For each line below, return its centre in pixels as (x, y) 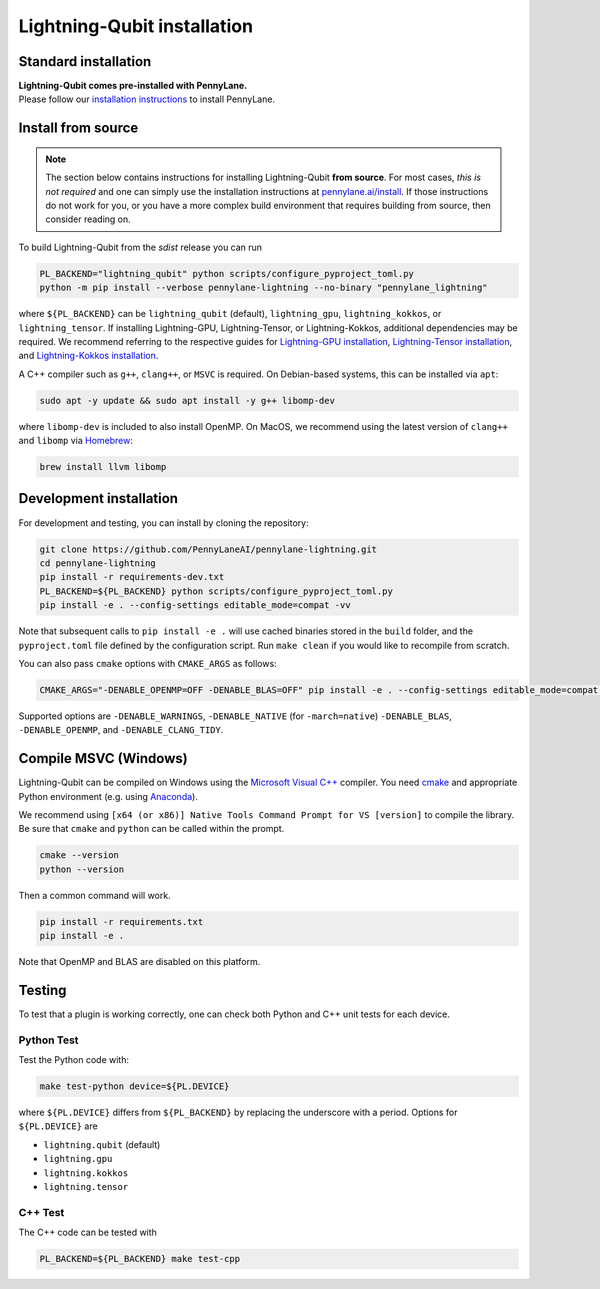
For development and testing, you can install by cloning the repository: (163, 522)
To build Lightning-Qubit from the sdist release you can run (140, 247)
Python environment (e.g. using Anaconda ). (108, 796)
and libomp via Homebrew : (76, 441)
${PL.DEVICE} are (58, 1126)
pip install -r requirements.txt (121, 921)
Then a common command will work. (94, 895)
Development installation (98, 498)
